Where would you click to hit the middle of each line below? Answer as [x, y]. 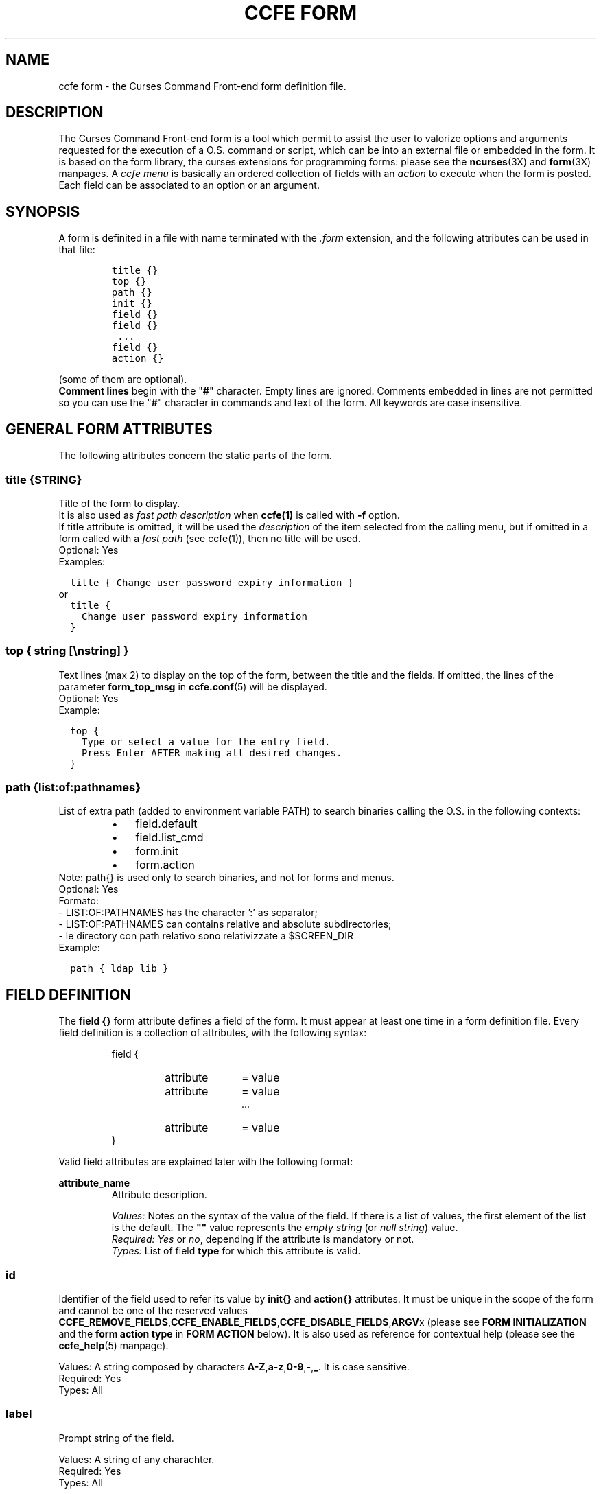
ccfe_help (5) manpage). [114, 1345]
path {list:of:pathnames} [73, 787]
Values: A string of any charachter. [137, 1459]
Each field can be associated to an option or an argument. [189, 185]
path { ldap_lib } [119, 969]
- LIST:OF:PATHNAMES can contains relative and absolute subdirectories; [225, 924]
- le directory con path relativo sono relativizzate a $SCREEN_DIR [206, 936]
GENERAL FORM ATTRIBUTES [109, 429]
